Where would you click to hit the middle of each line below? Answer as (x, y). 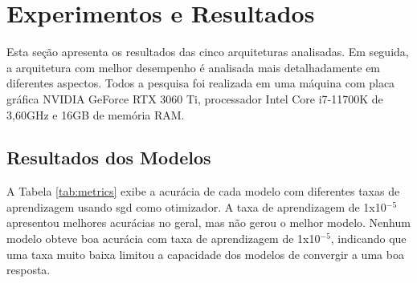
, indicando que (368, 239)
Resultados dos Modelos (109, 158)
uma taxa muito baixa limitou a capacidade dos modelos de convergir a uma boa (205, 254)
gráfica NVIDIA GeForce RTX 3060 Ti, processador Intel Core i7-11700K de (195, 98)
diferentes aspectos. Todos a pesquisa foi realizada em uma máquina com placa (201, 83)
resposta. (29, 270)
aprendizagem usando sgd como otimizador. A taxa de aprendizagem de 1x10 (196, 206)
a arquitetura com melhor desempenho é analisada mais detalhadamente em (194, 67)
